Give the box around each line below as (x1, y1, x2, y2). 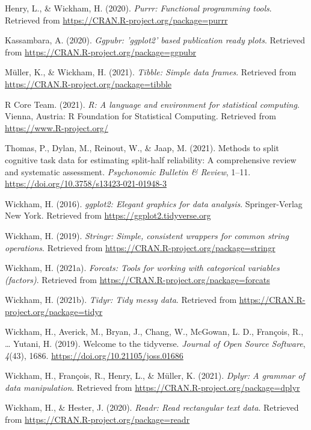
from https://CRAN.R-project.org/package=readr (5, 413, 190, 426)
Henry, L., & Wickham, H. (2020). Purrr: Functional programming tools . (5, 2, 272, 14)
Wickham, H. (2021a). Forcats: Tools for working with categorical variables (5, 261, 280, 274)
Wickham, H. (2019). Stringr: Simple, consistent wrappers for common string (5, 229, 289, 241)
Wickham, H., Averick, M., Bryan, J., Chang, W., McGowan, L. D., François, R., (5, 325, 304, 338)
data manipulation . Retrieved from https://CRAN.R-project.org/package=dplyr (5, 381, 300, 393)
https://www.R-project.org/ (5, 121, 108, 134)
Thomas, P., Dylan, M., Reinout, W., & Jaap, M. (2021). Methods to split (5, 142, 280, 154)
